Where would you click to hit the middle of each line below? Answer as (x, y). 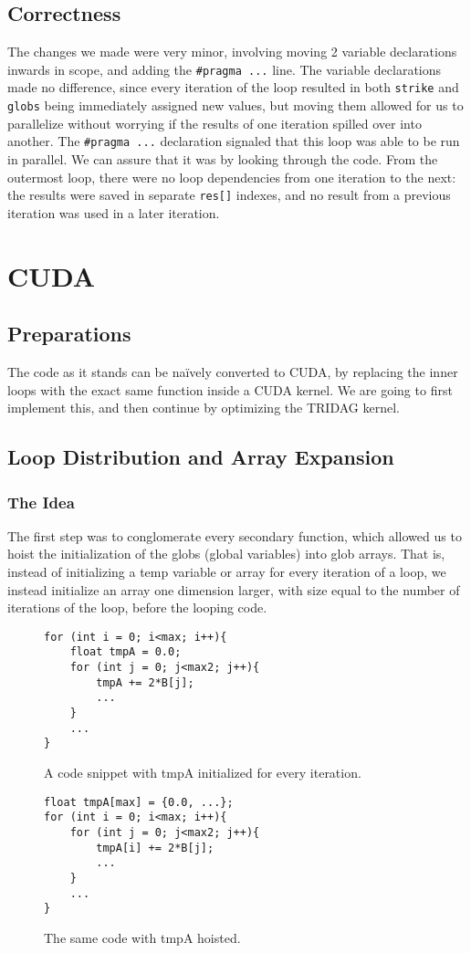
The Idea (41, 502)
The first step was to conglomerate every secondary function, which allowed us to (235, 535)
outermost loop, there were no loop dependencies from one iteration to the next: (232, 177)
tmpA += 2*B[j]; (145, 682)
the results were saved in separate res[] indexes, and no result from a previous (229, 195)
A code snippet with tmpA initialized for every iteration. (203, 773)
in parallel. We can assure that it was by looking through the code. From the (223, 159)
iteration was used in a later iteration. (114, 212)
